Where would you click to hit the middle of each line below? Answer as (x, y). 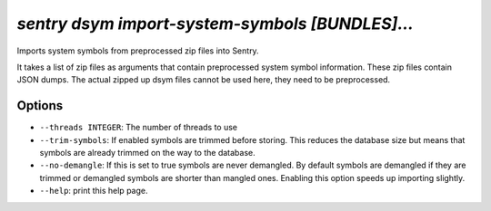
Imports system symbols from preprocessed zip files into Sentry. (138, 51)
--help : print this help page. (94, 191)
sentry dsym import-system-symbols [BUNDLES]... (215, 24)
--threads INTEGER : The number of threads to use (139, 128)
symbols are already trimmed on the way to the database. (147, 153)
